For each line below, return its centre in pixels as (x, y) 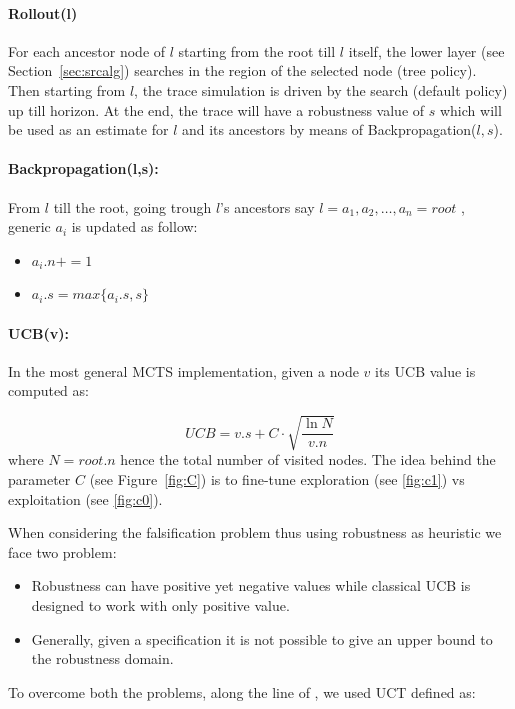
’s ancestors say (267, 206)
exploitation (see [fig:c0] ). (85, 498)
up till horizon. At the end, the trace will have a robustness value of (216, 109)
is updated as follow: (134, 226)
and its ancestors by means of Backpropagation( (329, 129)
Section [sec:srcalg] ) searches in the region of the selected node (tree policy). (242, 70)
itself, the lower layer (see (426, 50)
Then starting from (67, 89)
